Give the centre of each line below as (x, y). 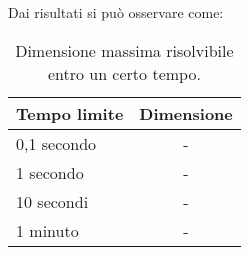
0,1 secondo (56, 143)
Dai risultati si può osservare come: (116, 12)
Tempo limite (70, 113)
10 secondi (52, 201)
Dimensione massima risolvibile (124, 50)
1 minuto (47, 230)
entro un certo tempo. (124, 73)
